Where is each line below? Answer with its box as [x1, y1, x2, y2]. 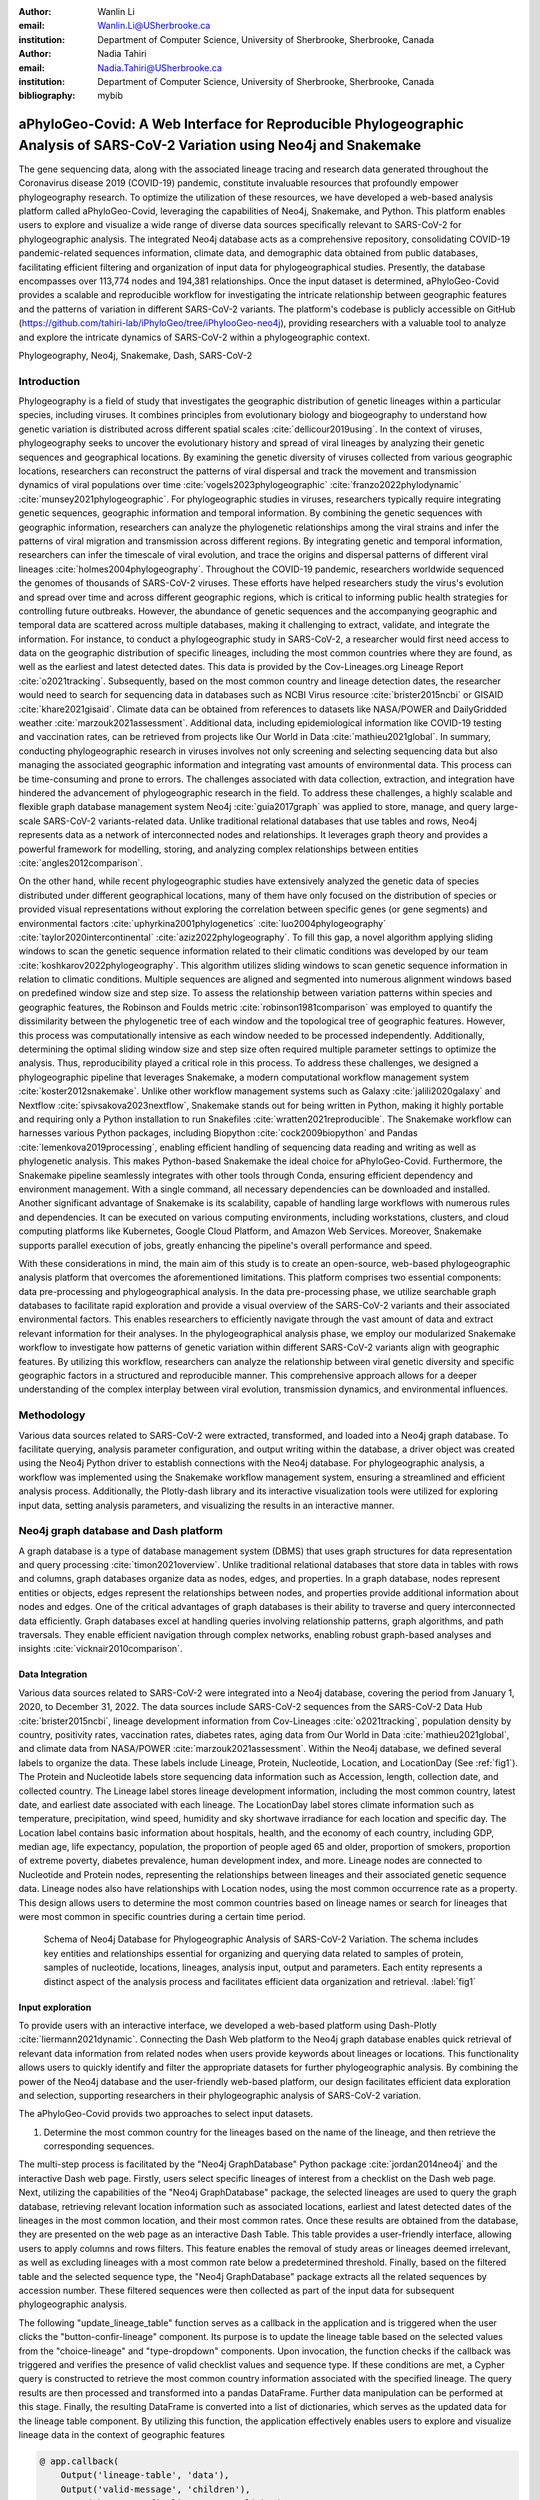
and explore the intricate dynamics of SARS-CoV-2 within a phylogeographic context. [18, 331, 370, 343]
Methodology [18, 1408, 86, 1422]
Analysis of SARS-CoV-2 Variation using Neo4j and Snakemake [18, 136, 422, 154]
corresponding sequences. [43, 2140, 155, 2152]
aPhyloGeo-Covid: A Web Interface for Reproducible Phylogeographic [18, 116, 464, 133]
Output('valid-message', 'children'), [60, 2483, 251, 2495]
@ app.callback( [39, 2455, 120, 2467]
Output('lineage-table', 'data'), [60, 2470, 230, 2481]
